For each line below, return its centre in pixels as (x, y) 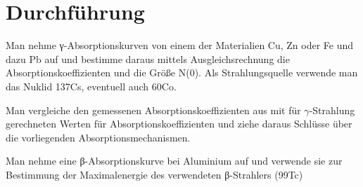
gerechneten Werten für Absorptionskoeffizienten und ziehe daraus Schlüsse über (179, 124)
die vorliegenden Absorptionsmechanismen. (98, 137)
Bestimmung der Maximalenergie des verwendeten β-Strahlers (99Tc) (154, 174)
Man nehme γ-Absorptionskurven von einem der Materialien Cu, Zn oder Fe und (180, 45)
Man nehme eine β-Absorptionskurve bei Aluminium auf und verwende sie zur (174, 161)
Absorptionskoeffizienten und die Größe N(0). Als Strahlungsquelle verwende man (182, 72)
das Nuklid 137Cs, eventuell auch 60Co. (91, 86)
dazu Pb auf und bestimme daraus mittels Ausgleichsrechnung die (148, 58)
